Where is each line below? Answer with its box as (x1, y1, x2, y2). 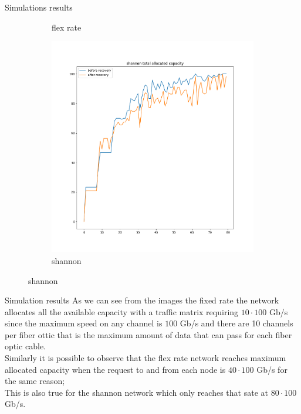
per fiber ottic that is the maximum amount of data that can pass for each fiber (5, 328, 292, 340)
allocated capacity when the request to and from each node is (5, 363, 226, 375)
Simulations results (5, 1, 73, 13)
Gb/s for (256, 363, 288, 375)
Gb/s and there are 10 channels (180, 317, 293, 329)
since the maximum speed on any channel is (5, 317, 163, 329)
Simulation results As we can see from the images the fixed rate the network (5, 294, 279, 306)
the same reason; (5, 375, 65, 387)
